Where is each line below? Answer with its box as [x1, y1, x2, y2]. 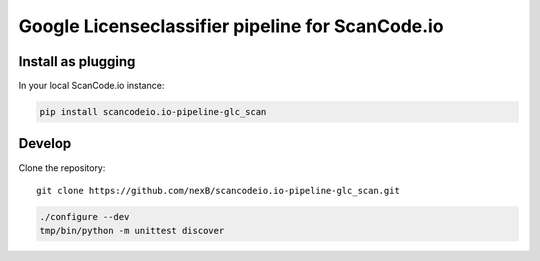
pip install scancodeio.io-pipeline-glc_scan [39, 106, 267, 118]
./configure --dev [39, 211, 130, 222]
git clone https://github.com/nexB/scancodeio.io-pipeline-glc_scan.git [36, 185, 400, 196]
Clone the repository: [18, 161, 106, 174]
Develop [18, 135, 72, 152]
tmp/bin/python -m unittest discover [39, 225, 225, 237]
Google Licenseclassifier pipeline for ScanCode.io [18, 15, 444, 37]
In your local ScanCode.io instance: [18, 80, 165, 92]
